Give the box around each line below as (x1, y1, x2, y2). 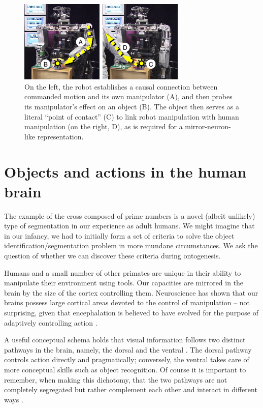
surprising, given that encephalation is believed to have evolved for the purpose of (4, 307, 258, 318)
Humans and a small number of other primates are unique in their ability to (4, 267, 241, 278)
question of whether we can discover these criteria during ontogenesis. (4, 250, 221, 261)
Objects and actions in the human (4, 161, 247, 182)
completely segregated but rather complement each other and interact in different (4, 384, 257, 395)
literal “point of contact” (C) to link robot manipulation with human (24, 111, 239, 122)
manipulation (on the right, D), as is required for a (24, 121, 183, 132)
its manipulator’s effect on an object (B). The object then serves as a (24, 101, 239, 111)
